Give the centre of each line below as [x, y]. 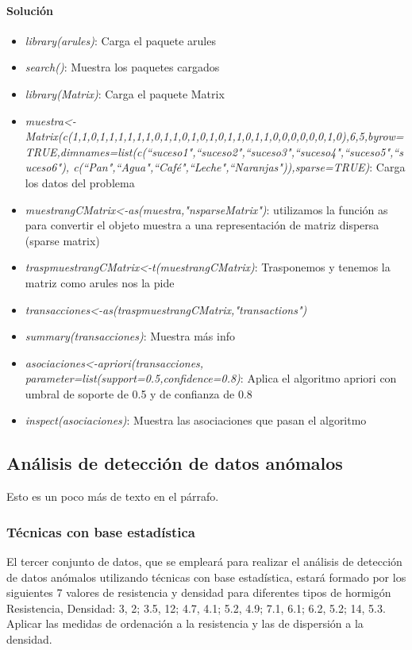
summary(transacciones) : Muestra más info [130, 336]
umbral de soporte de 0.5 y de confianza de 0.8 [139, 393]
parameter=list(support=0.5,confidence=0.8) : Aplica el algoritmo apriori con [211, 378]
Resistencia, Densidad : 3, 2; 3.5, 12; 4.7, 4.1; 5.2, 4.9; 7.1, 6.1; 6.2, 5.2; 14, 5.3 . [196, 608]
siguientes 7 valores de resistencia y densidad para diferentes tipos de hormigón [199, 592]
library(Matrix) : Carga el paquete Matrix [125, 93]
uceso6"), [47, 167]
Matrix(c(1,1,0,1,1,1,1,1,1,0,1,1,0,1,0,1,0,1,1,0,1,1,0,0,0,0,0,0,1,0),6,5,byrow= [214, 136]
